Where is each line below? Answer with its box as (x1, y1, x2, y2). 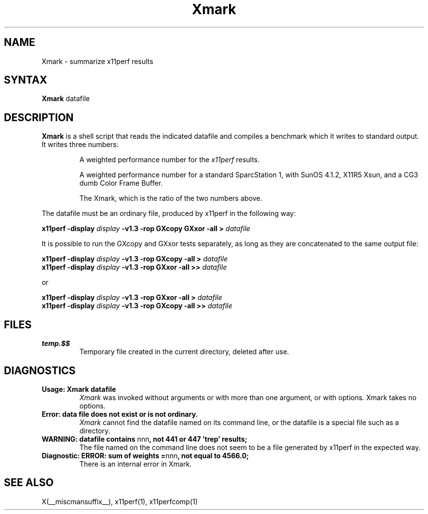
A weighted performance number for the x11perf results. (79, 155, 260, 164)
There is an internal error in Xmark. (79, 459, 192, 468)
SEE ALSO (4, 476, 54, 489)
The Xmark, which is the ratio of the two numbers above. (79, 194, 262, 203)
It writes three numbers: (42, 140, 119, 149)
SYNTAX (4, 74, 47, 86)
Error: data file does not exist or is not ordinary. (42, 409, 198, 418)
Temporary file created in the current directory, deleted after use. (79, 347, 289, 356)
